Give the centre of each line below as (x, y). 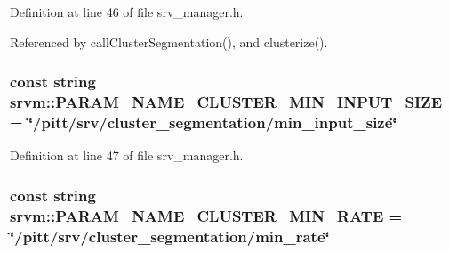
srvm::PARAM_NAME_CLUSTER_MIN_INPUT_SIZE (226, 102)
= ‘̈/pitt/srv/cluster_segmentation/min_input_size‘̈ (204, 122)
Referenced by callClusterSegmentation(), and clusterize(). (169, 41)
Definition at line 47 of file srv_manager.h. (127, 155)
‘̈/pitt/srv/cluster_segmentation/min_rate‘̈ (170, 236)
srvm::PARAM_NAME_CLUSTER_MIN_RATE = (206, 215)
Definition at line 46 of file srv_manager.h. (127, 12)
